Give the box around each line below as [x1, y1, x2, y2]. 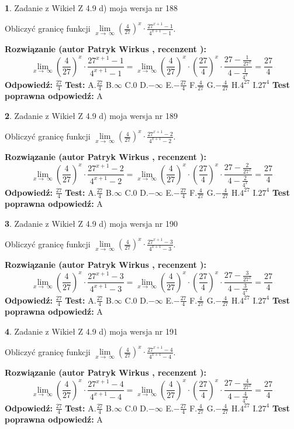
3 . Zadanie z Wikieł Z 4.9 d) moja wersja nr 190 [5, 217, 178, 229]
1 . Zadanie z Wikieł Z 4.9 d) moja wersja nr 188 [5, 2, 178, 13]
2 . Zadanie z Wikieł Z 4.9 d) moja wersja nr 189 [5, 109, 178, 121]
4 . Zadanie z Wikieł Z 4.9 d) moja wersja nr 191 [5, 325, 178, 337]
